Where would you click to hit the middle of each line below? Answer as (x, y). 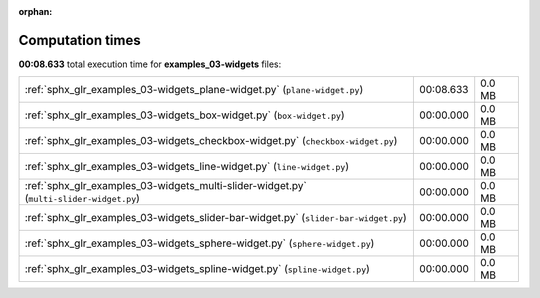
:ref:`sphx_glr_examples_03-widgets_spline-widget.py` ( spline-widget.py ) (197, 269)
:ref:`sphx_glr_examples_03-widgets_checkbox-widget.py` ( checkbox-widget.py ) (211, 141)
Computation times (79, 40)
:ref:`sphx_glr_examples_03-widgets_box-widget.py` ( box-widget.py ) (184, 115)
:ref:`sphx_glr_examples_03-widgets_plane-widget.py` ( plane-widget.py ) (194, 90)
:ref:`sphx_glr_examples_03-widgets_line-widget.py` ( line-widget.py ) (187, 167)
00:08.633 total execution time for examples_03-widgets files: (150, 64)
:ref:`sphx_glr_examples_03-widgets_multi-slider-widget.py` (165, 186)
